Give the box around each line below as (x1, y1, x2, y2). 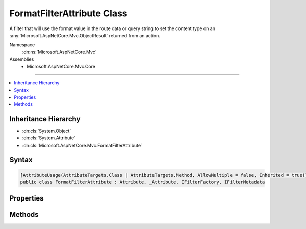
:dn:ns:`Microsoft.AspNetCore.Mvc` (22, 49, 97, 55)
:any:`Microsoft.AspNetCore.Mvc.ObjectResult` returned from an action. (9, 32, 161, 38)
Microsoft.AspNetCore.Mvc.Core (27, 63, 95, 69)
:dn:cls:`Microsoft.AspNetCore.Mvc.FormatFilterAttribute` (22, 142, 143, 148)
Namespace (9, 42, 35, 48)
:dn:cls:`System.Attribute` (22, 135, 76, 141)
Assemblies (9, 56, 34, 62)
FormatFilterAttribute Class (9, 8, 127, 19)
